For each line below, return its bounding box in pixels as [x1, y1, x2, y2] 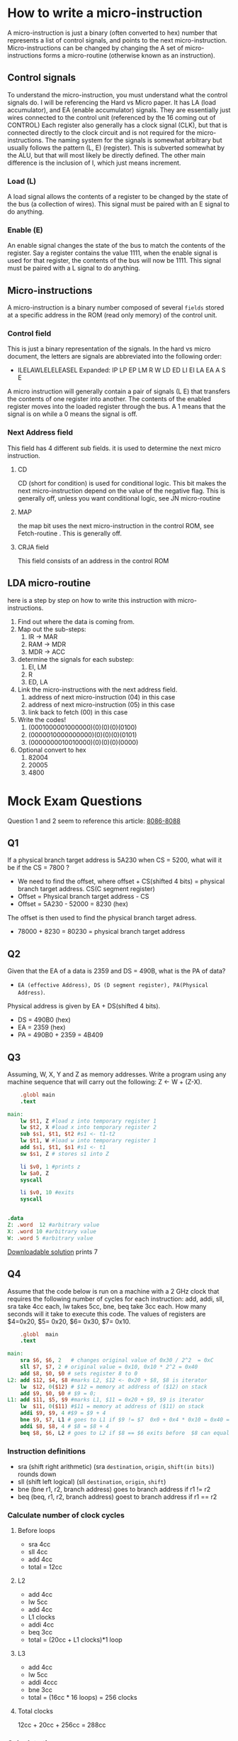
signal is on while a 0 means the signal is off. [7, 410, 138, 418]
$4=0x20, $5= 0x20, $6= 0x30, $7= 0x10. [7, 1317, 131, 1326]
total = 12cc [28, 1563, 62, 1571]
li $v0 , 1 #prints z [20, 1163, 81, 1170]
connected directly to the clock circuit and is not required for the [7, 128, 196, 136]
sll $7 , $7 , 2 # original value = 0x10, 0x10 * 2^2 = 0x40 [20, 1363, 198, 1370]
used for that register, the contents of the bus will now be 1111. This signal [7, 256, 222, 265]
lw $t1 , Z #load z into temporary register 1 [20, 1117, 157, 1125]
